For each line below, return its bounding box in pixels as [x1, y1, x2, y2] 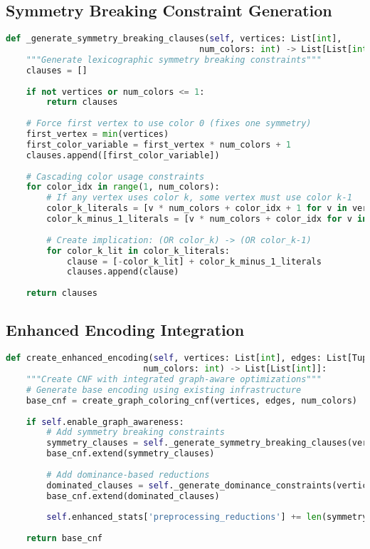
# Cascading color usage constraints [26, 171, 205, 182]
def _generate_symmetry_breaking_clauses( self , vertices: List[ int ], [6, 34, 342, 44]
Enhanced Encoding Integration [6, 319, 245, 341]
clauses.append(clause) [66, 267, 179, 277]
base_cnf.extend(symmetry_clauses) [46, 448, 215, 459]
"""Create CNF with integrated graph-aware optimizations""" [26, 374, 322, 385]
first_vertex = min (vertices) [26, 129, 169, 140]
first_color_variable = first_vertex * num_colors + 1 [26, 139, 291, 150]
